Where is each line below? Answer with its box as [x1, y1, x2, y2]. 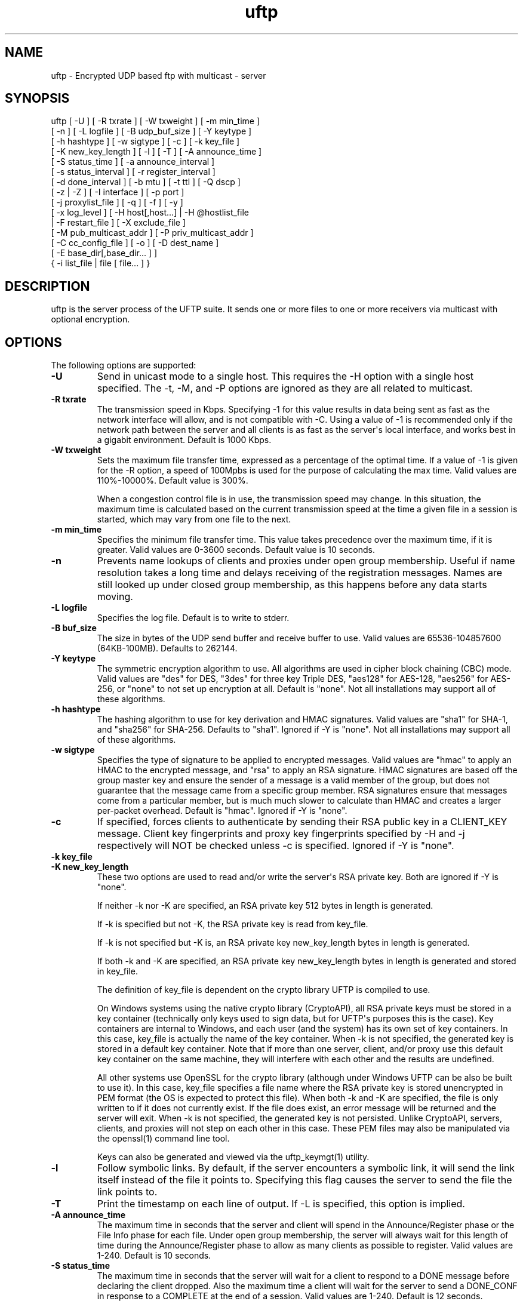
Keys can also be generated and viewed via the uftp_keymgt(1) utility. [97, 1152, 370, 1162]
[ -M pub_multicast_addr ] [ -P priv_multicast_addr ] [51, 227, 254, 238]
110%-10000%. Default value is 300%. [97, 475, 248, 486]
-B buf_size [51, 623, 97, 633]
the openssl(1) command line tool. [97, 1133, 230, 1144]
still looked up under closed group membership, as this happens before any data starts [97, 579, 487, 591]
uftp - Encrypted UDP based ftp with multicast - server [51, 70, 266, 81]
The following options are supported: [51, 360, 196, 371]
